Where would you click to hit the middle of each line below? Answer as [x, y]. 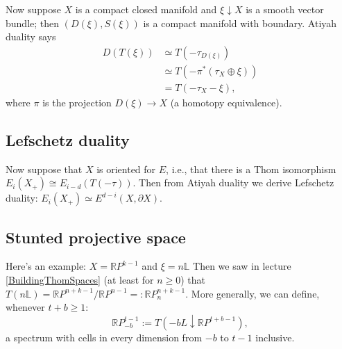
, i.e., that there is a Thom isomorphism [251, 169]
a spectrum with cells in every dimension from [104, 337]
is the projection [77, 102]
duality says [31, 36]
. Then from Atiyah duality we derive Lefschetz [233, 182]
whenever [25, 307]
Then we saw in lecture [242, 266]
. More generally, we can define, [253, 293]
